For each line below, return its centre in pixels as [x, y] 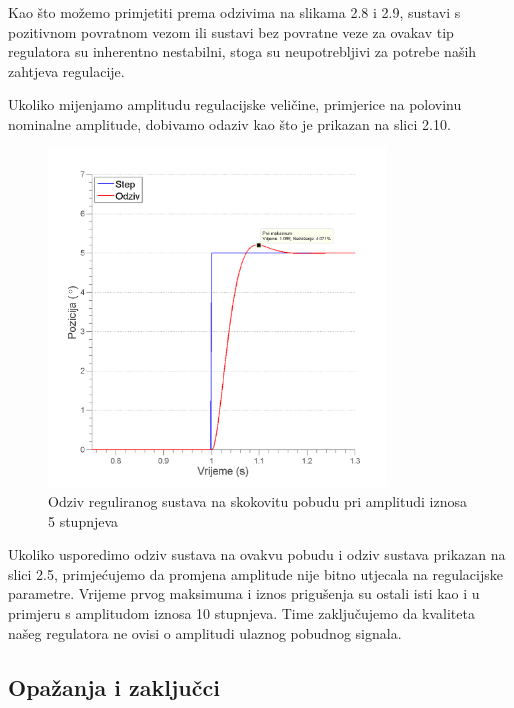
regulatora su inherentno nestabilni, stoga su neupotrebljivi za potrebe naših [242, 51]
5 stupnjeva [83, 520]
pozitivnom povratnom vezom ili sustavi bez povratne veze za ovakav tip [231, 31]
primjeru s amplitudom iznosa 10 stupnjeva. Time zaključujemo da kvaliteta [241, 612]
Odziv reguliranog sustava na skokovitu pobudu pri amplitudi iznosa [257, 501]
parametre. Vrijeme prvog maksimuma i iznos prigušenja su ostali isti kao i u [244, 593]
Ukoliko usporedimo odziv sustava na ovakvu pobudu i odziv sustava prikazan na [257, 554]
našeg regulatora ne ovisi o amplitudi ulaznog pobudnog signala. [205, 632]
